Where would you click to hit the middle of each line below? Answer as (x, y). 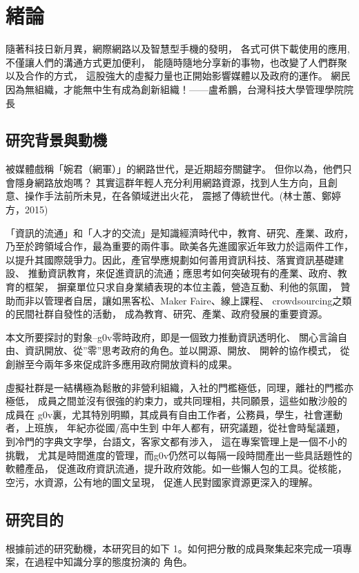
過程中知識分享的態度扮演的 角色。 (113, 562)
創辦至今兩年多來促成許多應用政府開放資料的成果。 (122, 364)
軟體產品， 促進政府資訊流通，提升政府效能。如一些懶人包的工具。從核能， (176, 468)
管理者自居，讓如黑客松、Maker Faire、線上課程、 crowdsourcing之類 (198, 300)
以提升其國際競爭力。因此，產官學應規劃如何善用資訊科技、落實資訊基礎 (170, 259)
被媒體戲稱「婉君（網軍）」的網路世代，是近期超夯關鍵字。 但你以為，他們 (174, 169)
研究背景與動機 (56, 140)
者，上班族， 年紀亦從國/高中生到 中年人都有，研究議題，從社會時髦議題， (176, 428)
